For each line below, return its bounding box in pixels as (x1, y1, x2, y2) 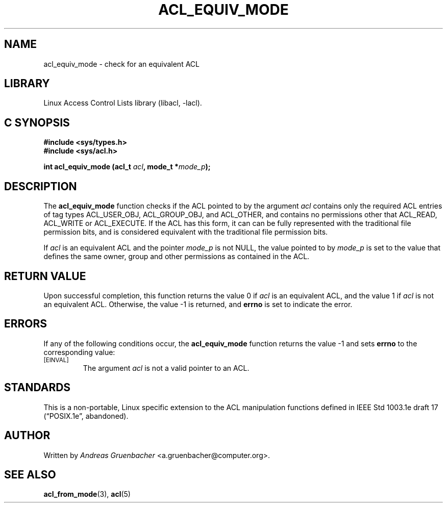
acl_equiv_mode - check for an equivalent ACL (43, 59, 200, 68)
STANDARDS (4, 381, 71, 394)
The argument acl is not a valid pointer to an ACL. (83, 363, 250, 372)
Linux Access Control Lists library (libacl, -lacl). (43, 98, 202, 108)
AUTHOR (4, 429, 51, 442)
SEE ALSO (4, 468, 56, 481)
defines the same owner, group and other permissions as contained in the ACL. (43, 252, 310, 261)
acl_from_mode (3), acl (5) (43, 490, 131, 499)
